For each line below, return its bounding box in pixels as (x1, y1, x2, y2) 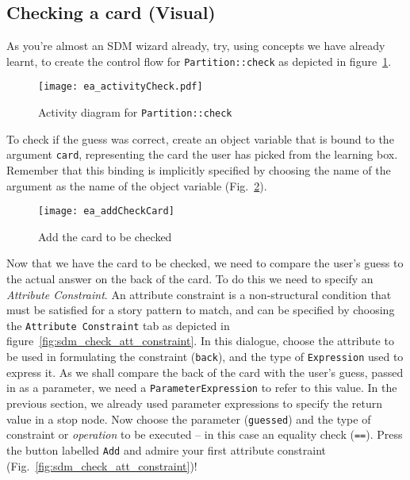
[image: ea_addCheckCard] (38, 205, 174, 217)
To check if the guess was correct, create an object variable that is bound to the (6, 130, 394, 147)
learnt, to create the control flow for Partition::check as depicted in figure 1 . (6, 52, 392, 69)
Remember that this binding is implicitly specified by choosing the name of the (6, 162, 391, 179)
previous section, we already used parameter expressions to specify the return (6, 394, 383, 411)
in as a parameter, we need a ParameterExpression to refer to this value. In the (6, 379, 397, 396)
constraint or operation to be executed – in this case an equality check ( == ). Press (6, 426, 403, 443)
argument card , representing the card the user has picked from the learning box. (6, 146, 398, 163)
